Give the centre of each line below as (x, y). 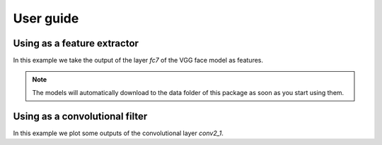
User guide (46, 18)
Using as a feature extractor (76, 43)
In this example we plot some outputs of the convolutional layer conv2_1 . (118, 133)
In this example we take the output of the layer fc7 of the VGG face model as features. (138, 61)
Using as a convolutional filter (80, 116)
